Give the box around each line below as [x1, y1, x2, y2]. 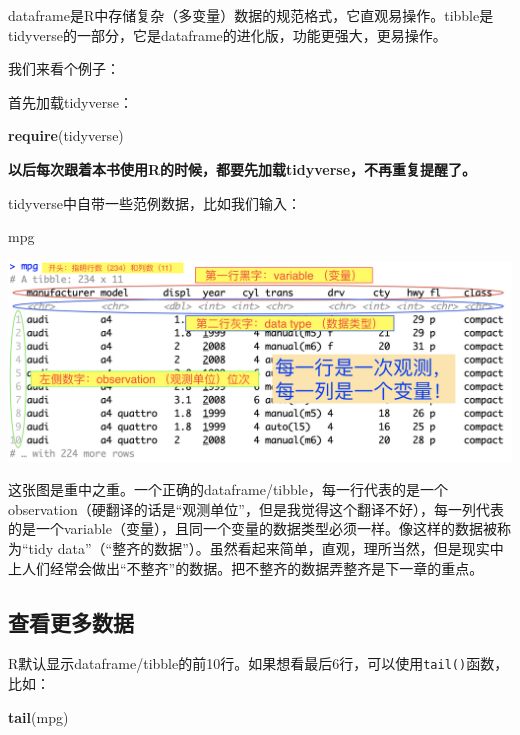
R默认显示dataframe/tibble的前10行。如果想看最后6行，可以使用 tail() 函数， [8, 653, 509, 674]
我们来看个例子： [8, 58, 120, 79]
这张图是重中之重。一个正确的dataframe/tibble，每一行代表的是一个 [8, 479, 448, 500]
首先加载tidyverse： [8, 91, 133, 112]
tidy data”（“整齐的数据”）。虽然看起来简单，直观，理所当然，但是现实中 [28, 537, 504, 558]
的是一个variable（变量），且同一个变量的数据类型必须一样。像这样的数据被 [8, 518, 497, 539]
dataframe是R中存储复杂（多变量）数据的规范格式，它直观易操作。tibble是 [8, 5, 494, 25]
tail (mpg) [8, 706, 69, 727]
